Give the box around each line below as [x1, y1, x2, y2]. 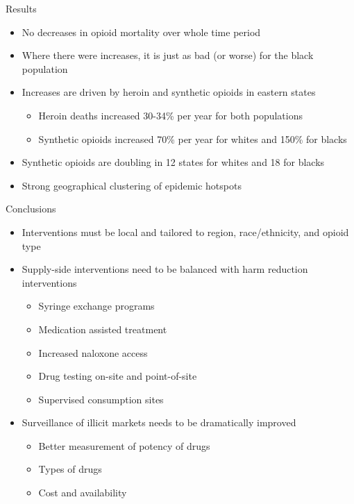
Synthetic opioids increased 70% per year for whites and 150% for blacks [38, 131, 347, 146]
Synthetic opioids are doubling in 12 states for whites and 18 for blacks [22, 155, 325, 169]
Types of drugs [38, 462, 102, 476]
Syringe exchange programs [38, 299, 155, 313]
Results [6, 1, 37, 15]
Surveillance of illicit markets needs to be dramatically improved [22, 415, 296, 430]
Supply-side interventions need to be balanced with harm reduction [22, 262, 308, 276]
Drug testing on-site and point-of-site [38, 369, 197, 383]
